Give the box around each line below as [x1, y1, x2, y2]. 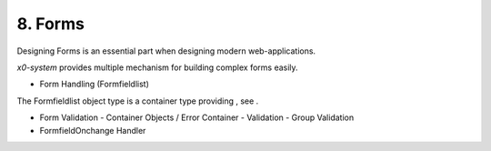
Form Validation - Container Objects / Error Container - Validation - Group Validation [39, 112, 355, 123]
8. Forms [16, 14, 85, 34]
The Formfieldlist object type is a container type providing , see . [16, 96, 259, 106]
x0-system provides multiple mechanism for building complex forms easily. [16, 62, 299, 73]
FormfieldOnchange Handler [39, 125, 146, 136]
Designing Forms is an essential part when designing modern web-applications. [16, 45, 316, 56]
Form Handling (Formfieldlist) [39, 78, 150, 90]
